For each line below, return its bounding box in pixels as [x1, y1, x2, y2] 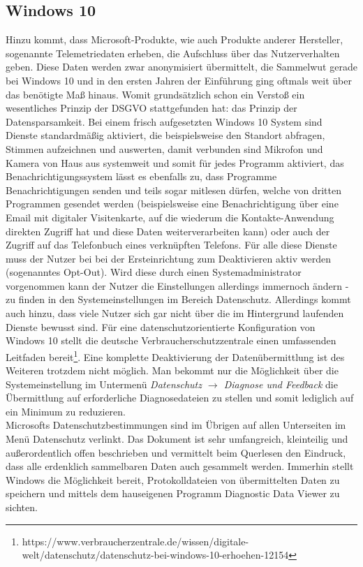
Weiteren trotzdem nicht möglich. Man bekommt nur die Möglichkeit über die [6, 363, 339, 378]
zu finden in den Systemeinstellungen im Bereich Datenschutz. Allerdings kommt [6, 292, 351, 307]
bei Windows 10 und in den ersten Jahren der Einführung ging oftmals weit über [6, 73, 352, 87]
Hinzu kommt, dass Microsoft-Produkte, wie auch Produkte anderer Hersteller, [6, 32, 343, 47]
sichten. [6, 500, 38, 515]
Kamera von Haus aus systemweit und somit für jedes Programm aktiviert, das [6, 155, 344, 170]
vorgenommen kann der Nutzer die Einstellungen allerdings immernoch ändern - [6, 278, 349, 293]
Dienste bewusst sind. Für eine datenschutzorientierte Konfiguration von [6, 319, 316, 334]
